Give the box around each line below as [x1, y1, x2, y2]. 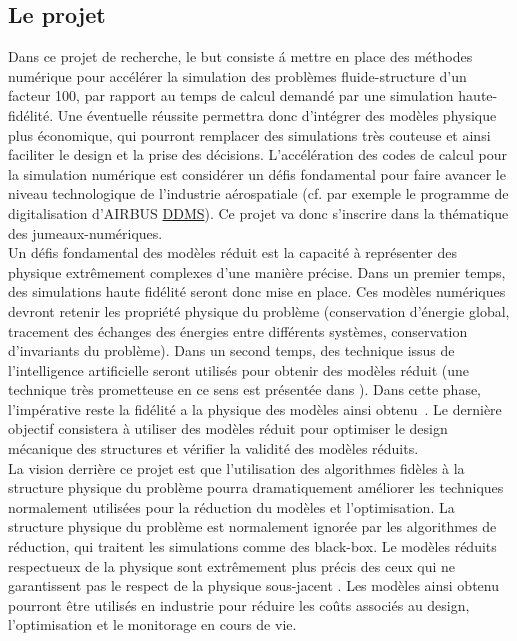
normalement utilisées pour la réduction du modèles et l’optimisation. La [8, 496, 455, 517]
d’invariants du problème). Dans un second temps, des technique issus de [8, 340, 455, 361]
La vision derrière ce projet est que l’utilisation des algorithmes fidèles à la [8, 457, 465, 478]
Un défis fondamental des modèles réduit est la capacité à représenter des [8, 242, 457, 263]
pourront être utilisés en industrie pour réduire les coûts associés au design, [8, 594, 470, 615]
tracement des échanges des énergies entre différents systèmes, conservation [8, 320, 468, 341]
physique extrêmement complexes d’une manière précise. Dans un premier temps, [8, 261, 506, 282]
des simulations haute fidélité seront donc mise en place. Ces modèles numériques [8, 281, 506, 302]
